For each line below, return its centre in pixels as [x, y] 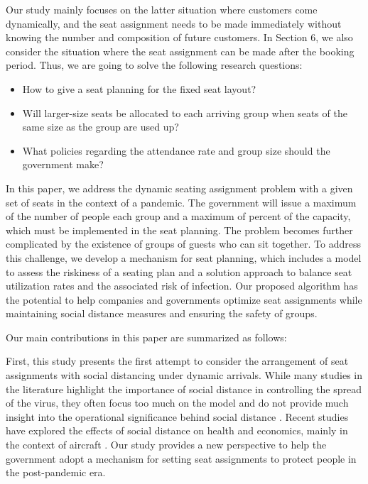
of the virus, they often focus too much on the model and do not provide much [177, 403]
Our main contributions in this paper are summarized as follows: [146, 337]
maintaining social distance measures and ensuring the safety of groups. [162, 313]
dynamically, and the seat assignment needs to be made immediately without [174, 23]
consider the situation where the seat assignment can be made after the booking [180, 51]
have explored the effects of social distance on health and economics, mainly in [177, 430]
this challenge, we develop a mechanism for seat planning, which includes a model [184, 257]
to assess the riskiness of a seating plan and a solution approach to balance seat [179, 271]
